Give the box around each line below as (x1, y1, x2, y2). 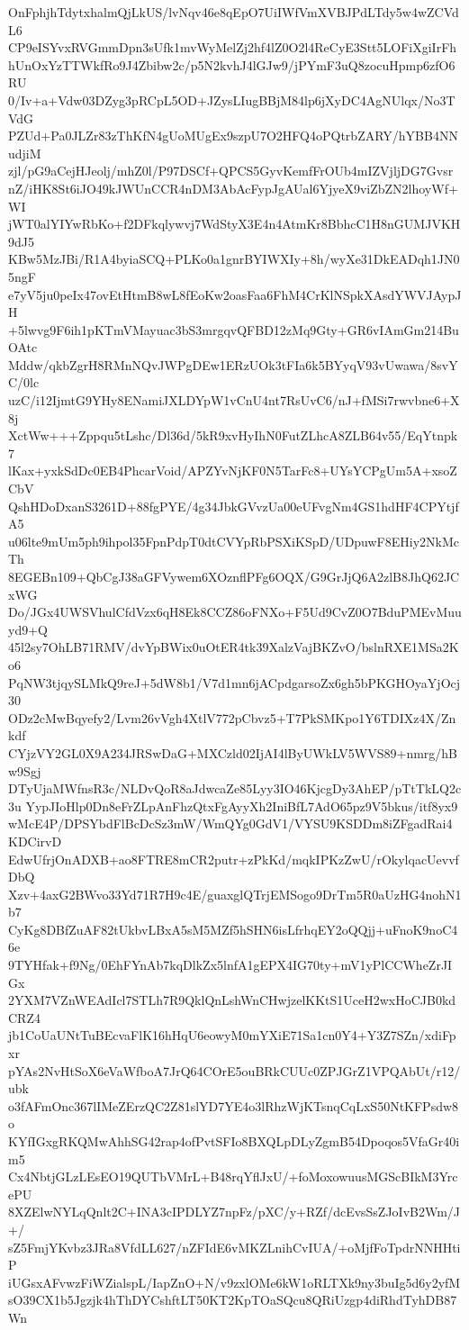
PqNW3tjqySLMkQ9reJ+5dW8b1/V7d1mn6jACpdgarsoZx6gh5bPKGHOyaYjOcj (8, 673, 461, 692)
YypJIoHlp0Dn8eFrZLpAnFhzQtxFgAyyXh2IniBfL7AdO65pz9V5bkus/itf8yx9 (25, 796, 458, 815)
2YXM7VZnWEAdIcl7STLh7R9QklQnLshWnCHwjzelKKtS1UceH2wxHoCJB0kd (8, 991, 456, 1009)
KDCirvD (8, 831, 62, 850)
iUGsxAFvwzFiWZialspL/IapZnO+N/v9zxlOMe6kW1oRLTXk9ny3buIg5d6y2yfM (8, 1272, 461, 1291)
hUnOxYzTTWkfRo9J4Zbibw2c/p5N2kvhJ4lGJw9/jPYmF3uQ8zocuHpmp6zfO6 (8, 55, 455, 74)
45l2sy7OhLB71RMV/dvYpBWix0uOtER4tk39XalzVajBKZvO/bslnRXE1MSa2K (8, 638, 459, 656)
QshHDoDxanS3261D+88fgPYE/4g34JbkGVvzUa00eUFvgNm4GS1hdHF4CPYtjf (8, 496, 459, 515)
